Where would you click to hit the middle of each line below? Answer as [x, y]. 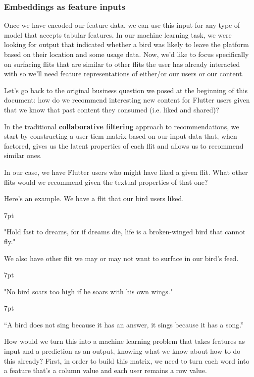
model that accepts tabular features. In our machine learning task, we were [118, 34]
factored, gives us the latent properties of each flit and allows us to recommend [124, 145]
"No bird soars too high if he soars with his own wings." [88, 291]
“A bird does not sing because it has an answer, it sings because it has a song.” [124, 324]
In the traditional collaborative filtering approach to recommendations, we [122, 126]
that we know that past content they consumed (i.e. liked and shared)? [112, 109]
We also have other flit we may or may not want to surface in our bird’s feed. [121, 258]
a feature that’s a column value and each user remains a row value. [105, 370]
